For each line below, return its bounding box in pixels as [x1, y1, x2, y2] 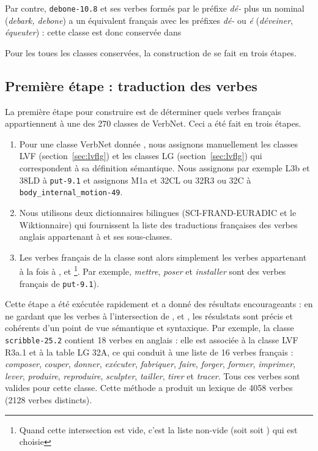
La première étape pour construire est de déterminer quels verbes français [5, 105, 281, 117]
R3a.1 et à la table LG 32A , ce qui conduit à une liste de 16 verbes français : [5, 345, 294, 358]
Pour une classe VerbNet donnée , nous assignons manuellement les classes [19, 137, 298, 150]
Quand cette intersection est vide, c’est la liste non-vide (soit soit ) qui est [19, 423, 298, 436]
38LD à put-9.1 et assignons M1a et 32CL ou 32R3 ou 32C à [19, 173, 251, 186]
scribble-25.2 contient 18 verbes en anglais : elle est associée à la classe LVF [5, 333, 298, 346]
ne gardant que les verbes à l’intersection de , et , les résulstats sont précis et [5, 309, 293, 322]
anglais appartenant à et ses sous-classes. [19, 230, 172, 243]
